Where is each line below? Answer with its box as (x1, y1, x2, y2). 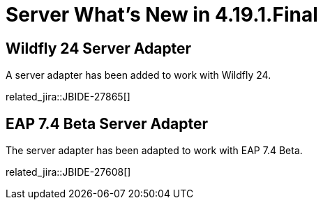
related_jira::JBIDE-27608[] (6, 166, 131, 179)
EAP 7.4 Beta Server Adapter (6, 114, 208, 132)
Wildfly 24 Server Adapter (6, 39, 192, 57)
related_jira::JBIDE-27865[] (6, 91, 130, 103)
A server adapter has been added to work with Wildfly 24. (6, 69, 271, 82)
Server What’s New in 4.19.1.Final (6, 3, 318, 26)
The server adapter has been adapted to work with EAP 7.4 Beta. (6, 144, 303, 157)
